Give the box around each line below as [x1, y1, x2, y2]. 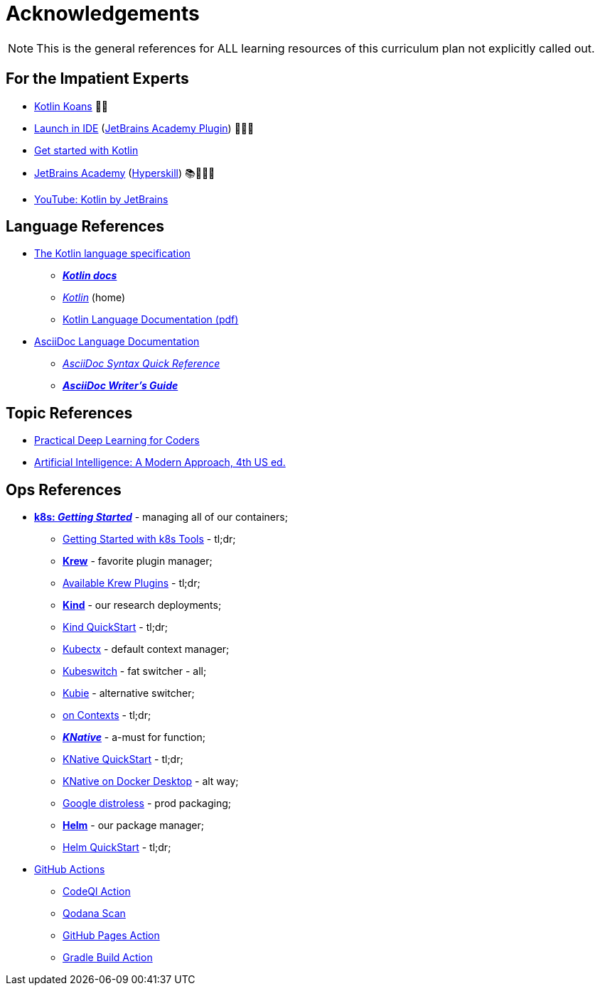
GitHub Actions [34, 863, 105, 876]
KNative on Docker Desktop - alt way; [63, 775, 239, 788]
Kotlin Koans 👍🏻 [34, 99, 109, 112]
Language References [6, 217, 165, 236]
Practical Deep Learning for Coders [34, 434, 200, 447]
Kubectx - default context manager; [63, 643, 230, 656]
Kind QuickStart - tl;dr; [63, 621, 168, 634]
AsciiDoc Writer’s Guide [63, 379, 178, 392]
